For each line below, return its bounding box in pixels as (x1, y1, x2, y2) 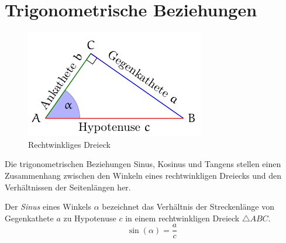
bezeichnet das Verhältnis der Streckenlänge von (102, 200, 274, 213)
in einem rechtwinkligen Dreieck (125, 211, 240, 224)
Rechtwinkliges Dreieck (28, 138, 111, 150)
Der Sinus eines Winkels (5, 200, 91, 213)
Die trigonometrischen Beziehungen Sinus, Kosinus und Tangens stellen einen (5, 158, 281, 170)
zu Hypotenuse (63, 211, 116, 224)
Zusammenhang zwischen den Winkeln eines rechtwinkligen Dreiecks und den (5, 169, 282, 181)
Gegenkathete (5, 211, 54, 224)
